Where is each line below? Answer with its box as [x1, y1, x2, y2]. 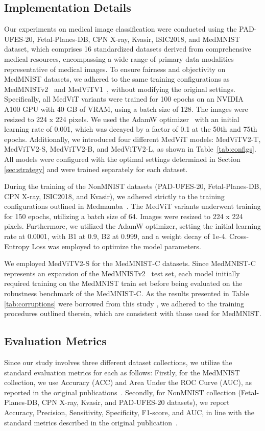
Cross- [229, 231, 249, 242]
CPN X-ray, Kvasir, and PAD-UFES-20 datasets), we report [41, 397, 230, 408]
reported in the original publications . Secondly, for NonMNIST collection [4, 387, 236, 397]
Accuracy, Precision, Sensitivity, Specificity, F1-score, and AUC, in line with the [4, 407, 254, 417]
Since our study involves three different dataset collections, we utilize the [4, 357, 232, 368]
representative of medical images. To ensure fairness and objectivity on [4, 63, 226, 74]
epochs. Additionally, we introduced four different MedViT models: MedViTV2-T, [4, 133, 261, 144]
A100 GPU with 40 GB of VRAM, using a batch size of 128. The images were [4, 103, 248, 114]
